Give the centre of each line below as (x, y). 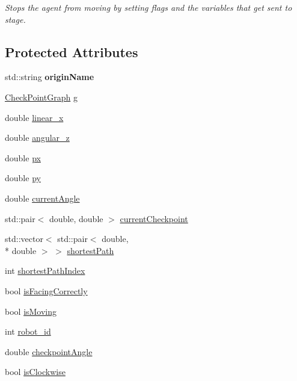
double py (23, 178)
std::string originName (50, 77)
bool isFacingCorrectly (46, 290)
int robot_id (28, 331)
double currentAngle (42, 198)
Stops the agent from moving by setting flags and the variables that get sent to (148, 7)
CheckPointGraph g (41, 97)
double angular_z (37, 138)
